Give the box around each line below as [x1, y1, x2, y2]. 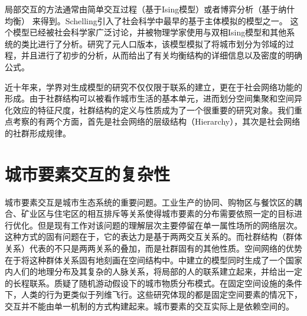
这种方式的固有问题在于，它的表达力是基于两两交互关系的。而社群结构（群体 [5, 230, 302, 243]
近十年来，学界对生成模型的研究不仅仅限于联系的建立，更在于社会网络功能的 [5, 80, 302, 93]
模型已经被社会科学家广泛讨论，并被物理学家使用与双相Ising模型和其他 [12, 26, 287, 38]
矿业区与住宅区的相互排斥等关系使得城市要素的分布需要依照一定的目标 [21, 207, 294, 220]
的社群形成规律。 [5, 126, 71, 139]
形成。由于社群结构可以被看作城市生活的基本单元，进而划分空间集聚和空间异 [5, 92, 302, 105]
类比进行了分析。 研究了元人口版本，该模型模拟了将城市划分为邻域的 [21, 37, 286, 50]
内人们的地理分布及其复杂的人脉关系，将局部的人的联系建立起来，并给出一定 [5, 265, 302, 278]
